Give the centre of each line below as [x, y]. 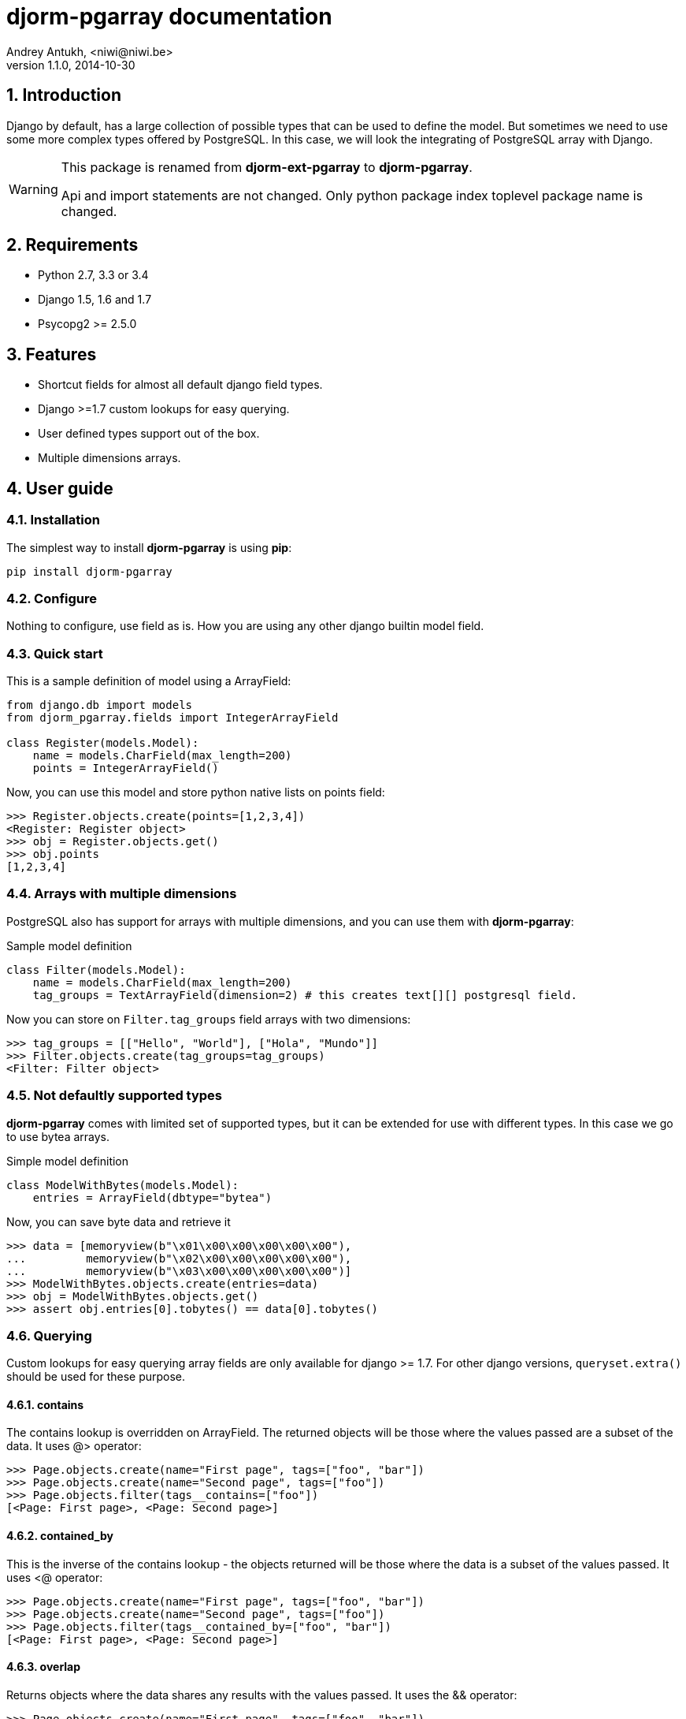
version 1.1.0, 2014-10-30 [71, 65]
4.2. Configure [52, 598]
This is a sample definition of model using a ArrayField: [149, 681]
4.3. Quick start [55, 653]
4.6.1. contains [45, 1404]
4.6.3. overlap [44, 1667]
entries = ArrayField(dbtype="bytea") [152, 1197]
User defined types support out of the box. [149, 434]
